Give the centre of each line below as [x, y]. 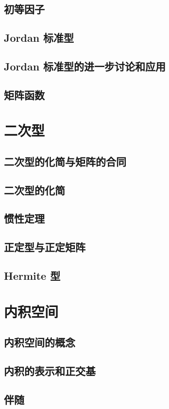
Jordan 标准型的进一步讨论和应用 [85, 66]
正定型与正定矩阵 [45, 247]
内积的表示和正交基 [50, 370]
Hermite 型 [32, 276]
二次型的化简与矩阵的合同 [65, 161]
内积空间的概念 [40, 342]
